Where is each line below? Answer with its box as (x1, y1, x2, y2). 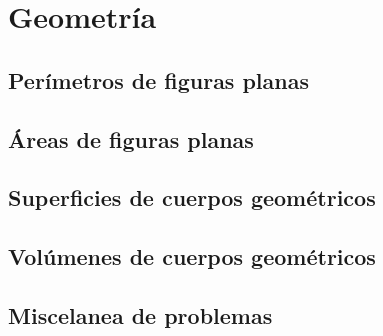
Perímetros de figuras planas (8, 64, 309, 95)
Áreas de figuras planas (8, 123, 254, 154)
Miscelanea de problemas (8, 299, 273, 330)
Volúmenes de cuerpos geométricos (8, 241, 376, 272)
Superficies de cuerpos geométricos (8, 182, 376, 213)
